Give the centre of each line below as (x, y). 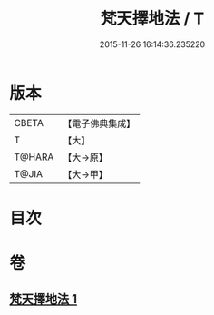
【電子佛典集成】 (99, 123)
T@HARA (34, 157)
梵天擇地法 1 (44, 299)
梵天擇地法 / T (152, 19)
